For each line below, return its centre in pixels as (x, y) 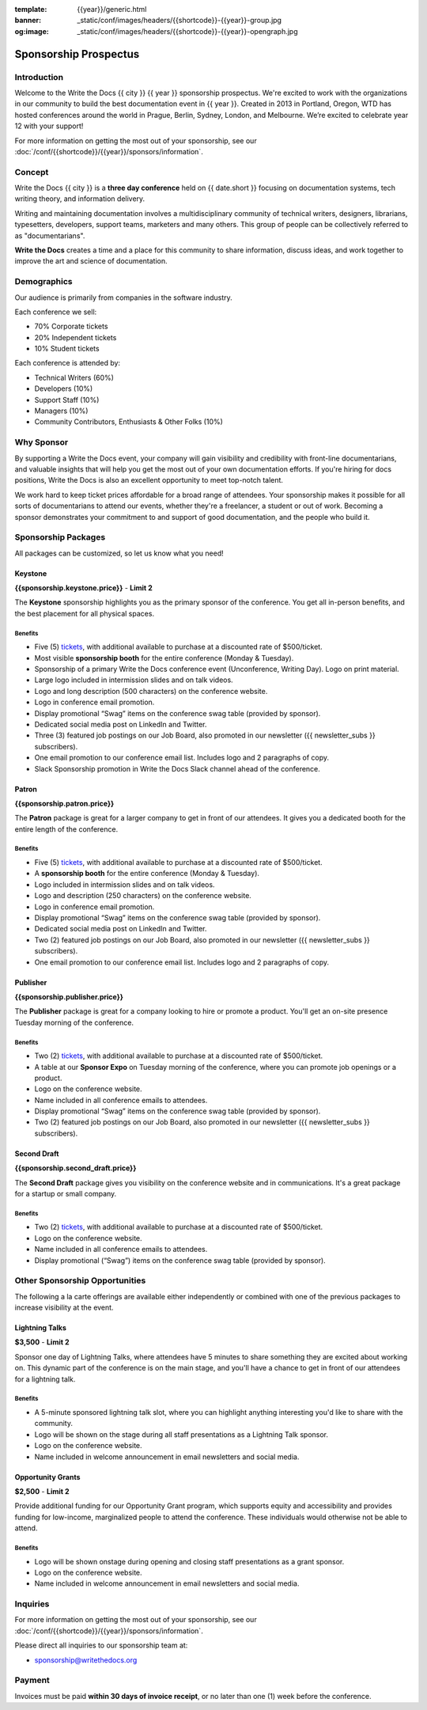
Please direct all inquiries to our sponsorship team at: (101, 1645)
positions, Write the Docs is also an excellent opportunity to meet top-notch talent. (149, 480)
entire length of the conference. (66, 829)
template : (31, 9)
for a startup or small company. (66, 1194)
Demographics (43, 282)
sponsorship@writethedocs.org (86, 1660)
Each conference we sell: (56, 312)
